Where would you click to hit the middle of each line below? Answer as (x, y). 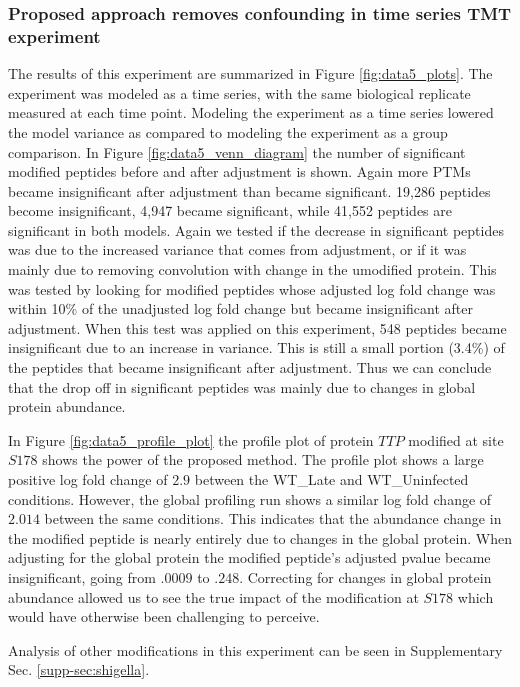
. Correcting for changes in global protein (365, 576)
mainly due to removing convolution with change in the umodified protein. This (252, 269)
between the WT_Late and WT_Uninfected (331, 479)
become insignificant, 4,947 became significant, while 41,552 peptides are (230, 210)
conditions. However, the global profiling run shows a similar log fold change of (250, 498)
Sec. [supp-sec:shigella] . (79, 669)
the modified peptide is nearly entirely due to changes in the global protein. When (260, 537)
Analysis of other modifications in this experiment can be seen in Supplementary (255, 649)
